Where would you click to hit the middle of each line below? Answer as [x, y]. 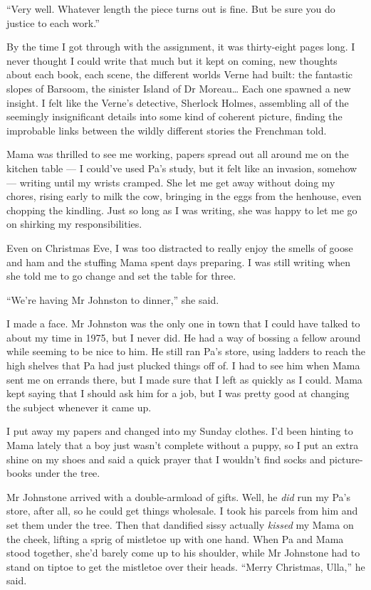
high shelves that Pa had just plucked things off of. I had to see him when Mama [183, 365]
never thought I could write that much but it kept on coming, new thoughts [172, 60]
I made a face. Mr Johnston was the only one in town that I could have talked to [183, 323]
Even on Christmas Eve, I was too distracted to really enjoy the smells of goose [180, 247]
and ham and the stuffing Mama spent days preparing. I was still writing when [179, 262]
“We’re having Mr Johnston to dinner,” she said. [113, 299]
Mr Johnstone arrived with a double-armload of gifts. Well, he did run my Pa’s [179, 496]
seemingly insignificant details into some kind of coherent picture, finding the [174, 116]
